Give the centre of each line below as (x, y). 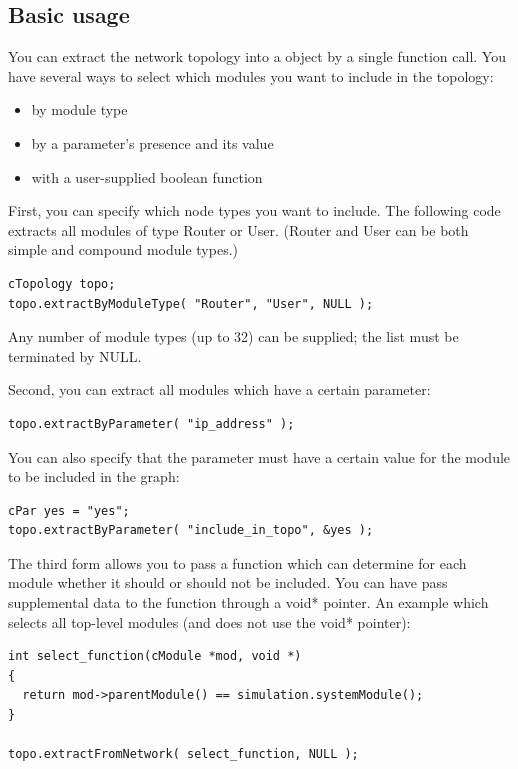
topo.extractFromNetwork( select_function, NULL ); (183, 754)
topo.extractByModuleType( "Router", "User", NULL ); (191, 303)
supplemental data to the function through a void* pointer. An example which (248, 602)
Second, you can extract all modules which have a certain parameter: (219, 389)
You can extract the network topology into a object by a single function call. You (257, 56)
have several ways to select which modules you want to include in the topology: (251, 75)
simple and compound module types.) (123, 249)
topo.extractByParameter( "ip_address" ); (151, 423)
